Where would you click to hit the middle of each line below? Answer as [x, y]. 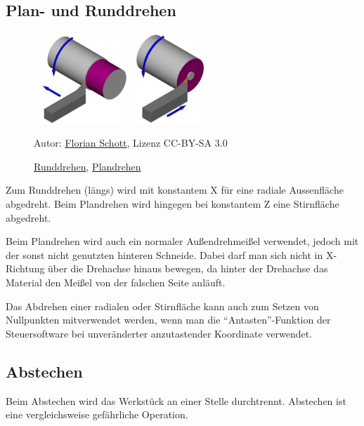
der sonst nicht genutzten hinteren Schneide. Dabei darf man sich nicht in [164, 254]
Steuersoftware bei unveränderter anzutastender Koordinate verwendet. [159, 333]
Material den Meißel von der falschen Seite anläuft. [116, 282]
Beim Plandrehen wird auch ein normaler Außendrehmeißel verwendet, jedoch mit [182, 241]
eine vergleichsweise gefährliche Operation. [97, 414]
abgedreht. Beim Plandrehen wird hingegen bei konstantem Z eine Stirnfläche [173, 204]
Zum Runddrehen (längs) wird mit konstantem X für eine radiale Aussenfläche [175, 190]
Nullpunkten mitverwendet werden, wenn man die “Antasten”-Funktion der [168, 320]
